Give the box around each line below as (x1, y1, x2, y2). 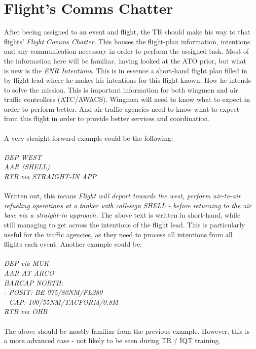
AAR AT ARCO (4, 267, 54, 278)
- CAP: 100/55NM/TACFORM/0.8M (4, 296, 118, 307)
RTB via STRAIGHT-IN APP (4, 171, 97, 182)
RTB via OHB (4, 306, 47, 317)
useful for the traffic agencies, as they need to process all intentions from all (4, 229, 233, 239)
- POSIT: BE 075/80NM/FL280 (4, 287, 103, 297)
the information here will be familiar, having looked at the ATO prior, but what (4, 55, 247, 65)
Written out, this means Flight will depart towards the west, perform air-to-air (4, 190, 241, 201)
